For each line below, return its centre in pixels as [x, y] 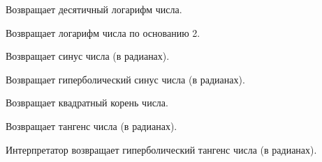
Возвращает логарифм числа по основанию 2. [103, 32]
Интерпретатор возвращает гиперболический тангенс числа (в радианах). [161, 149]
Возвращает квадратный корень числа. [87, 103]
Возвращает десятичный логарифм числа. [94, 9]
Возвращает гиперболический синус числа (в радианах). [125, 79]
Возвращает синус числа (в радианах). [88, 56]
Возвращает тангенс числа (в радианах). [92, 125]
